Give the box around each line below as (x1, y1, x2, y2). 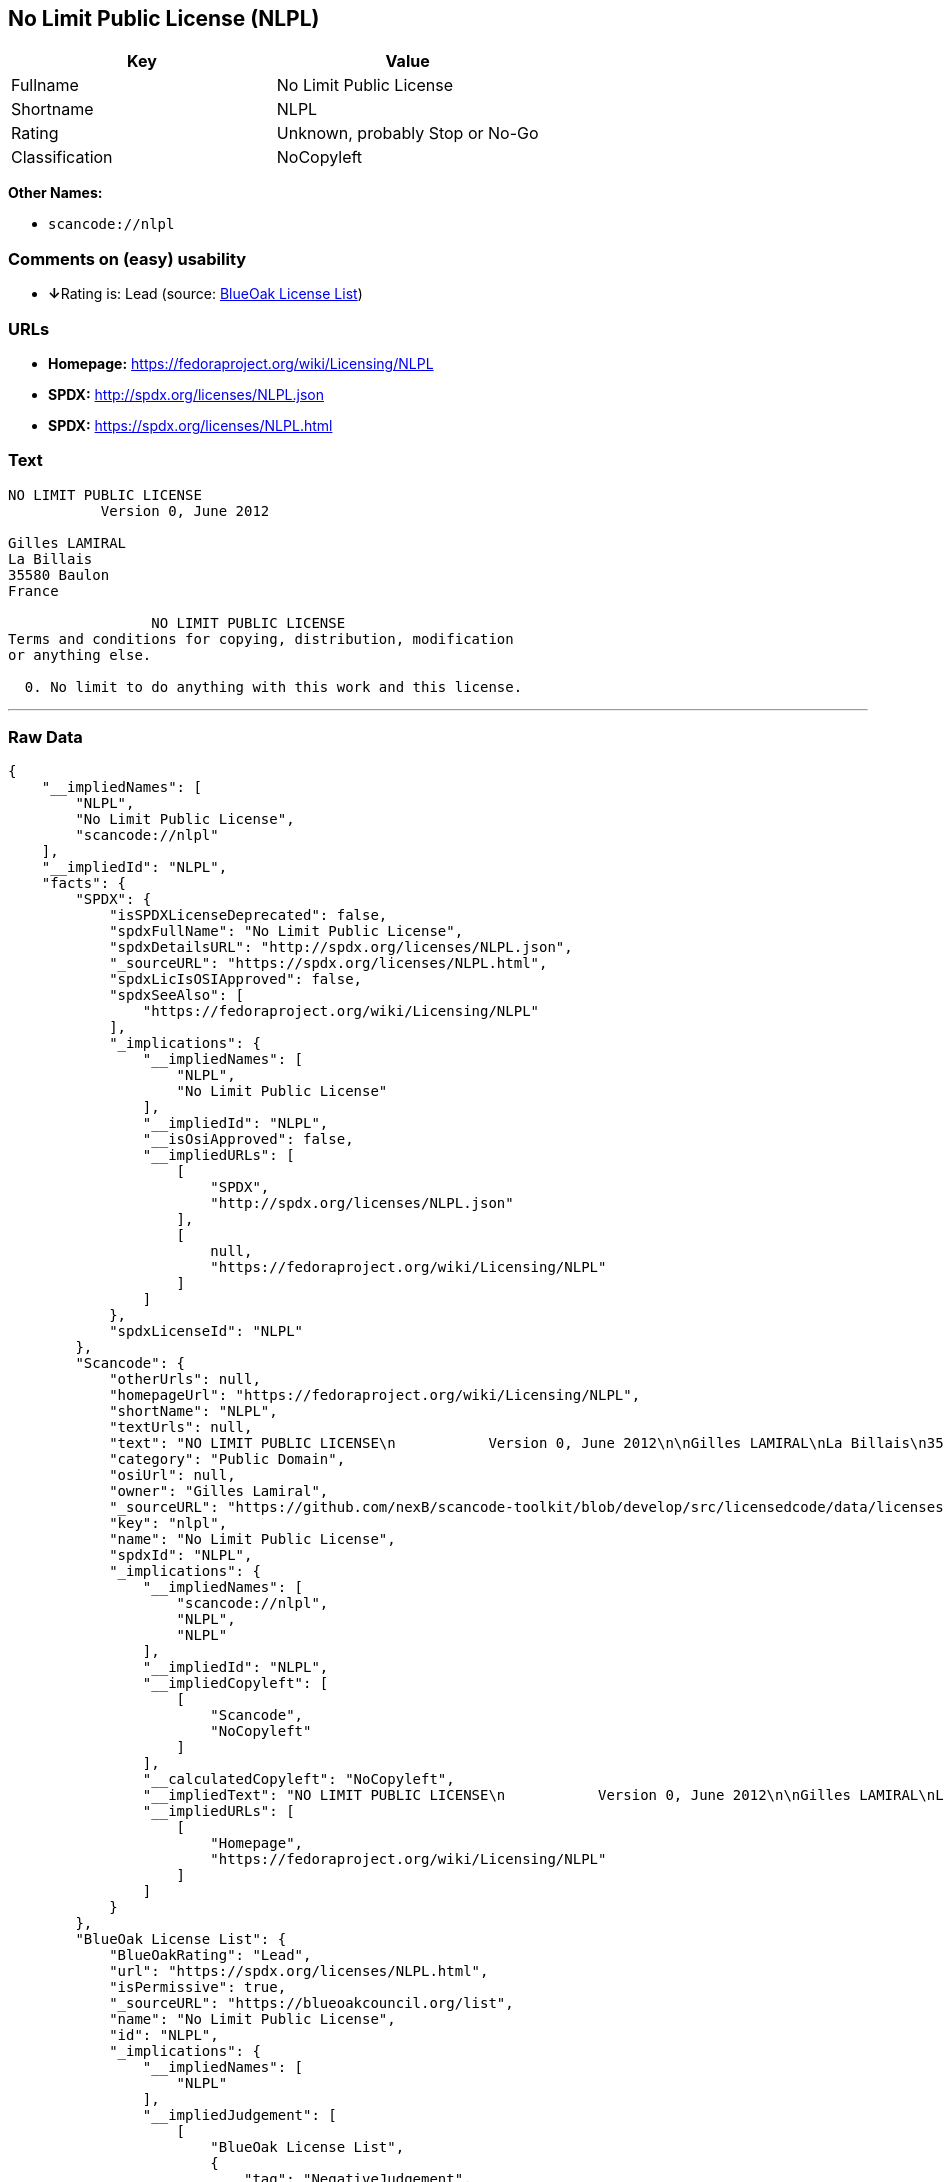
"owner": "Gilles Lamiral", (109, 1483, 329, 1500)
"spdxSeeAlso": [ (109, 987, 245, 1004)
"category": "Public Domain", (109, 1451, 346, 1468)
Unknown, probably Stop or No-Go (276, 123, 539, 144)
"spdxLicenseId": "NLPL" (109, 1323, 304, 1340)
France (8, 582, 59, 599)
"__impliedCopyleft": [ (142, 1675, 329, 1692)
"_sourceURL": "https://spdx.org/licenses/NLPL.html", (109, 955, 548, 972)
